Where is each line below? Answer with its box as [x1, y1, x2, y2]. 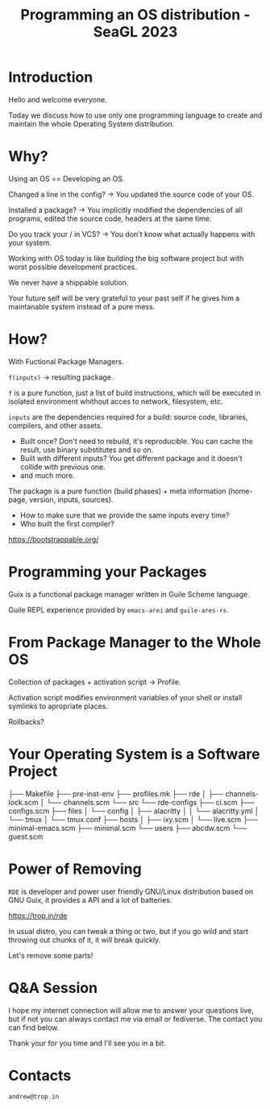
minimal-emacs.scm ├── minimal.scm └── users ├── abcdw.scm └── [8, 823, 247, 833]
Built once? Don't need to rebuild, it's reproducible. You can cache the [19, 436, 254, 446]
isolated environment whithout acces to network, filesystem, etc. [8, 397, 223, 406]
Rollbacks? [8, 716, 44, 726]
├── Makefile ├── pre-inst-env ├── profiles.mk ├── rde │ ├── [8, 788, 224, 799]
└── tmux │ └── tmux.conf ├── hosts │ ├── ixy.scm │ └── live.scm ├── [8, 814, 259, 824]
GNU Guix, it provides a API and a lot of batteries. [8, 895, 172, 904]
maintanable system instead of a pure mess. [8, 301, 156, 311]
